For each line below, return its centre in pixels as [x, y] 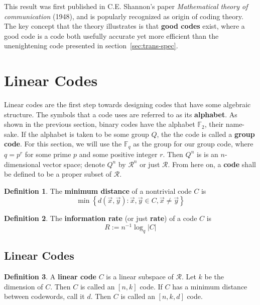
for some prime [48, 154]
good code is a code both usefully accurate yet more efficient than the [111, 35]
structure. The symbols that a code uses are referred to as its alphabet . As [121, 114]
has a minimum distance [210, 286]
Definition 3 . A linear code [50, 276]
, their [214, 124]
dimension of [24, 286]
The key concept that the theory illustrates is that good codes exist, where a [124, 26]
